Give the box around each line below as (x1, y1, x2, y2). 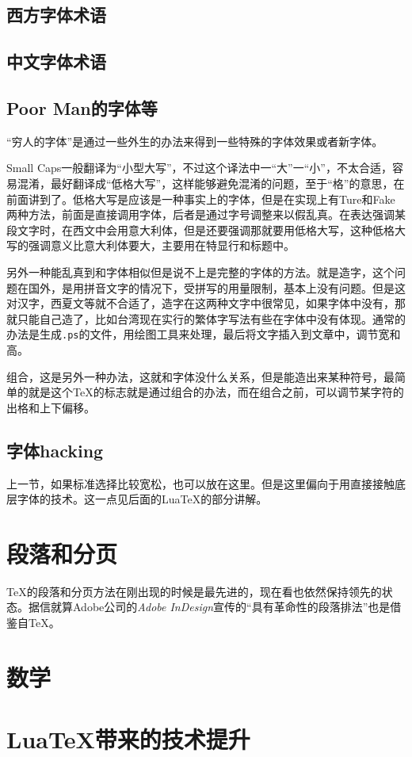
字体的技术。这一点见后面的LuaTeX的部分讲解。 (17, 491, 268, 507)
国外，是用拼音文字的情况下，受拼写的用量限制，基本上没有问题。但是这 (28, 279, 406, 296)
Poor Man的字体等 (6, 95, 158, 120)
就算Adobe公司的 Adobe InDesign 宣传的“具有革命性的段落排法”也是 (50, 598, 391, 615)
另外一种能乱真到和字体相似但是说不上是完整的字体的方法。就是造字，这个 (6, 263, 395, 280)
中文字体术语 (6, 49, 106, 74)
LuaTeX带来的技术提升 (6, 723, 250, 755)
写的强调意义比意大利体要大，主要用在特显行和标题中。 (6, 237, 295, 254)
